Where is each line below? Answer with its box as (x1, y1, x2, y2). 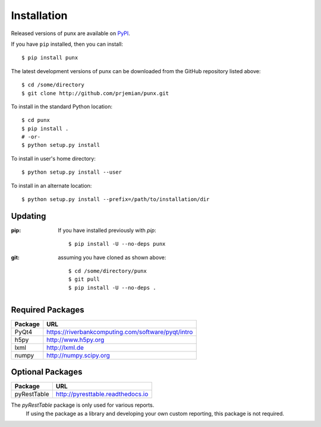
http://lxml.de (46, 343, 84, 351)
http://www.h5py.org (46, 335, 105, 344)
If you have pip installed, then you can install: (11, 40, 124, 48)
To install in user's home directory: (11, 155, 96, 162)
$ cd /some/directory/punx (68, 268, 147, 275)
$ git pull (68, 276, 100, 282)
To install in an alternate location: (11, 182, 92, 189)
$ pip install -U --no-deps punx (68, 241, 166, 247)
